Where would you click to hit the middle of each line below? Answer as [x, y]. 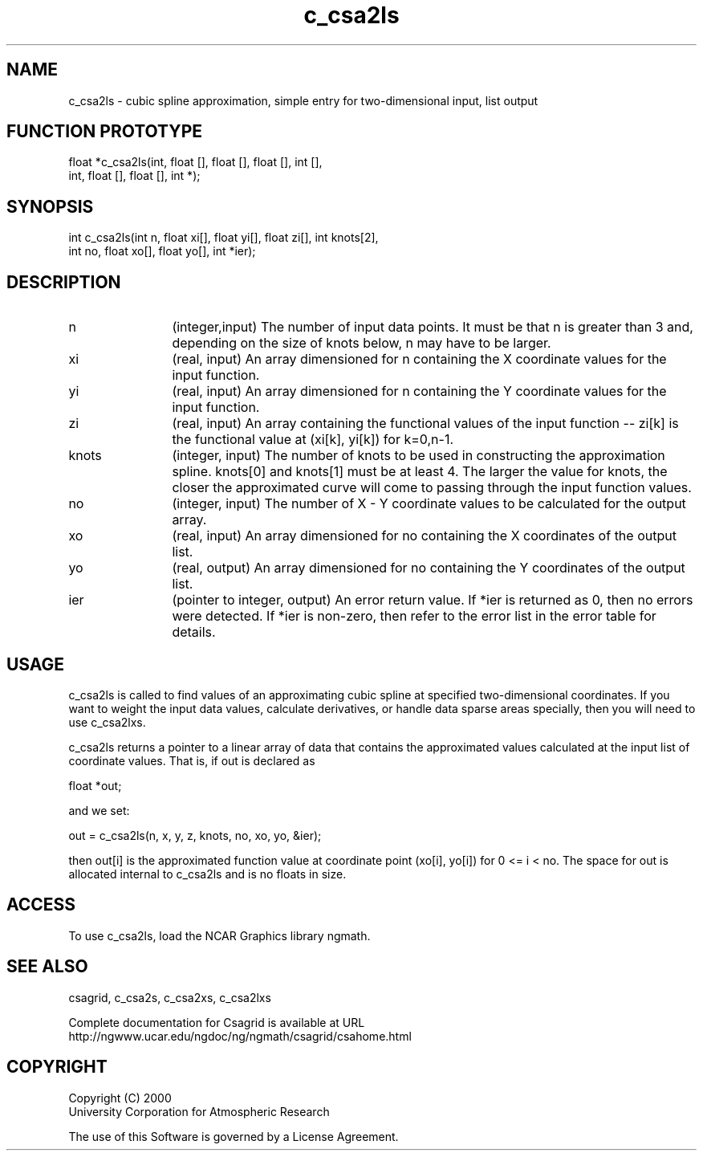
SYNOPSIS [50, 206]
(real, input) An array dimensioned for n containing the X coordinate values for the [419, 359]
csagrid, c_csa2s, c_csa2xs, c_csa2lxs [170, 997]
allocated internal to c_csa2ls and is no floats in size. [207, 874]
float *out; [95, 785]
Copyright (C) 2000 [120, 1098]
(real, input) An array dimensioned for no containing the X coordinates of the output [424, 536]
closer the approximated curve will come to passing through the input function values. [432, 488]
